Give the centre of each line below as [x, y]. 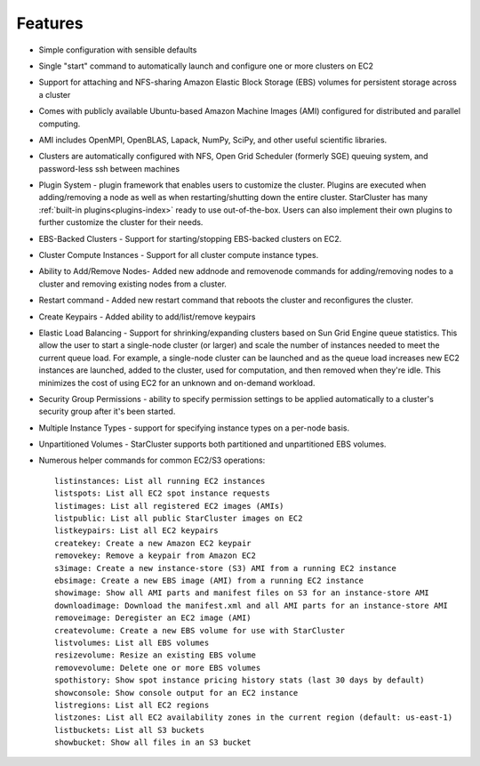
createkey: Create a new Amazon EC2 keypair [153, 543]
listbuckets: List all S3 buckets [129, 730]
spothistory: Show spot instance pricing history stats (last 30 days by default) [240, 680]
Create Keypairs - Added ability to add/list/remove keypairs [147, 317]
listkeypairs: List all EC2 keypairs [137, 531]
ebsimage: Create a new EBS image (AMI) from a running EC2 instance [209, 581]
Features [50, 23]
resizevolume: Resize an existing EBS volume [156, 655]
